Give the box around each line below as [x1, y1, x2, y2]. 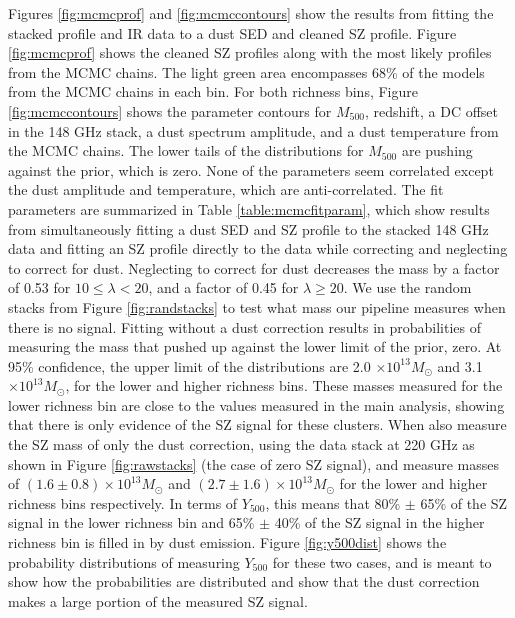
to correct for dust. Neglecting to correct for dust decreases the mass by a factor [8, 257, 500, 278]
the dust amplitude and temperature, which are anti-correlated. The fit [8, 179, 444, 200]
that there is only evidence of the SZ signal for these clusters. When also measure [8, 414, 507, 435]
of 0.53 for [8, 277, 71, 298]
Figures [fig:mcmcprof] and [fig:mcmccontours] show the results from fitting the [8, 3, 494, 23]
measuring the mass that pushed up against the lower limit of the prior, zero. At [8, 336, 502, 357]
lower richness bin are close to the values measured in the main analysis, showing [8, 394, 505, 415]
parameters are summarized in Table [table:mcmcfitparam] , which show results [8, 198, 490, 219]
